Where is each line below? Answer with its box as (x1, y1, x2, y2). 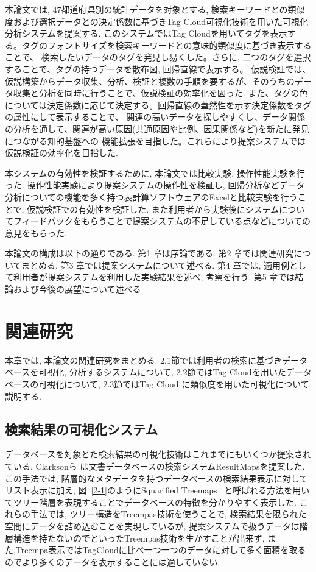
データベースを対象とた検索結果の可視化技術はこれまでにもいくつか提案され (5, 448, 312, 461)
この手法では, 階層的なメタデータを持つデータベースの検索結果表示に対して (5, 471, 308, 484)
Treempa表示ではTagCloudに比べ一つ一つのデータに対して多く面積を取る (15, 543, 306, 556)
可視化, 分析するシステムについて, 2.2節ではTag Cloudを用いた (38, 365, 286, 378)
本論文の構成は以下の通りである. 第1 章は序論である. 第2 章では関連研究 (5, 247, 294, 260)
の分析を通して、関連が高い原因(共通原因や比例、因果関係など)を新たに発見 (5, 122, 309, 135)
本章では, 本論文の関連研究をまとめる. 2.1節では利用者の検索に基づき (5, 353, 282, 366)
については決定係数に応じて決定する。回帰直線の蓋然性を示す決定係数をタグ (5, 98, 312, 111)
